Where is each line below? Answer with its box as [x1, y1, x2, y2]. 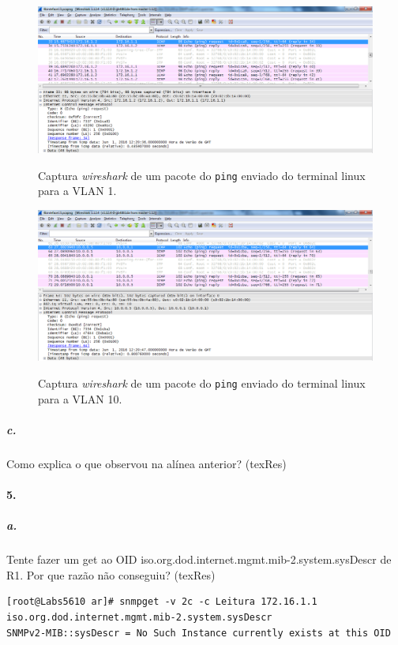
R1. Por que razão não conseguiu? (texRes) [6, 566, 216, 583]
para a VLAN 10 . [38, 390, 122, 407]
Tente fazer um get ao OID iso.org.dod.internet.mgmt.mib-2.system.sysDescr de [6, 551, 392, 568]
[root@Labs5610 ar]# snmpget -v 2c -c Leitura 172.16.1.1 [6, 596, 317, 608]
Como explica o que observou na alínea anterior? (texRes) [6, 455, 287, 471]
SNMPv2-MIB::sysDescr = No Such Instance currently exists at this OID [6, 627, 391, 639]
